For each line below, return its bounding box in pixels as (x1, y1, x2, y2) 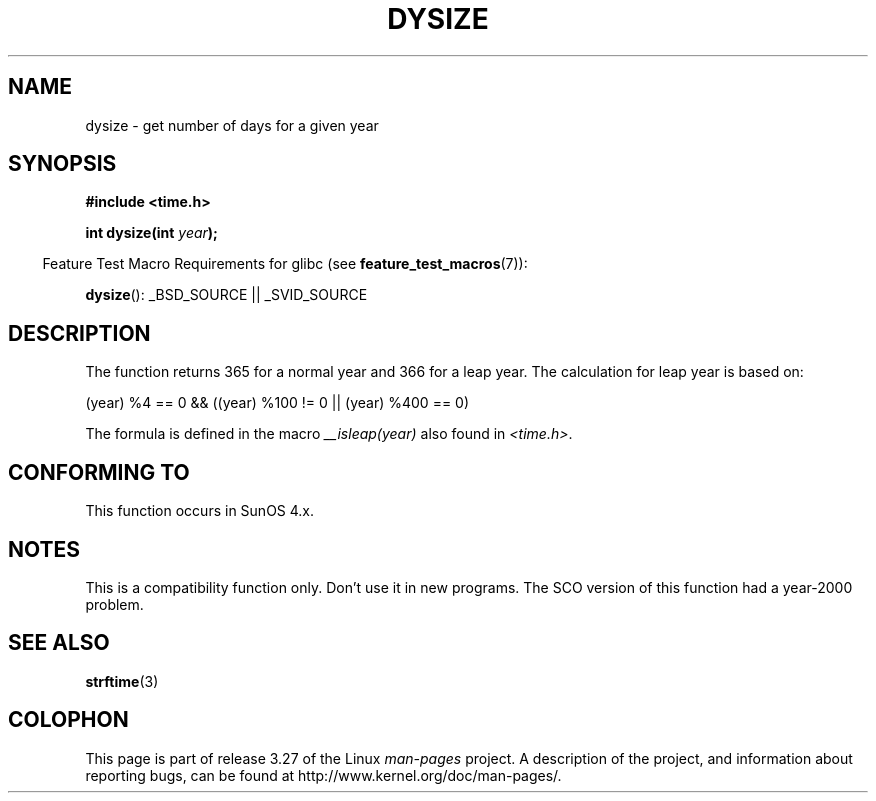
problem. (85, 595, 144, 613)
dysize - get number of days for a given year (85, 116, 379, 134)
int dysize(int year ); (85, 224, 218, 242)
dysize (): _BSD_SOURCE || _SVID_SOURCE (85, 286, 368, 304)
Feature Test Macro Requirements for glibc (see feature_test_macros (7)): (42, 255, 528, 273)
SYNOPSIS (8, 151, 117, 177)
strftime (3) (85, 672, 159, 690)
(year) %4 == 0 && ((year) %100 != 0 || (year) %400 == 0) (85, 394, 470, 412)
